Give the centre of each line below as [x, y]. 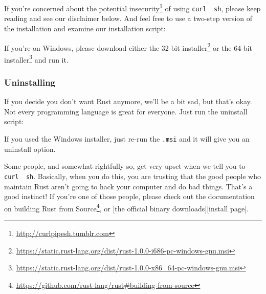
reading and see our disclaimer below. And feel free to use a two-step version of [128, 18]
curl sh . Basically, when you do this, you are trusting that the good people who [132, 176]
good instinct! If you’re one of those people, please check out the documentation [129, 196]
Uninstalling [30, 82]
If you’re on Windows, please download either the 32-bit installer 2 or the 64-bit [128, 47]
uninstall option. [30, 149]
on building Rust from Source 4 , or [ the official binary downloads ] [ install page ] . [126, 207]
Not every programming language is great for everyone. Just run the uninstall [126, 111]
